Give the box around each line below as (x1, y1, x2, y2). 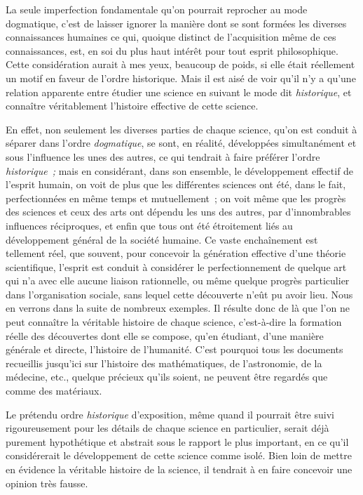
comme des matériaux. (6, 383, 102, 398)
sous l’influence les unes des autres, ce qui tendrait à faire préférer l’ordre (6, 149, 320, 164)
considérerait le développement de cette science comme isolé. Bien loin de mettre (6, 448, 352, 463)
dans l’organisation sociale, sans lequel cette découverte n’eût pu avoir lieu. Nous (6, 286, 353, 301)
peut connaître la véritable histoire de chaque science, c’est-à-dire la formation (6, 315, 342, 329)
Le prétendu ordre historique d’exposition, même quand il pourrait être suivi (6, 407, 334, 421)
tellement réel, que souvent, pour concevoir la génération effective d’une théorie (6, 246, 346, 260)
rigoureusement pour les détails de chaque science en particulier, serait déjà (6, 421, 329, 435)
